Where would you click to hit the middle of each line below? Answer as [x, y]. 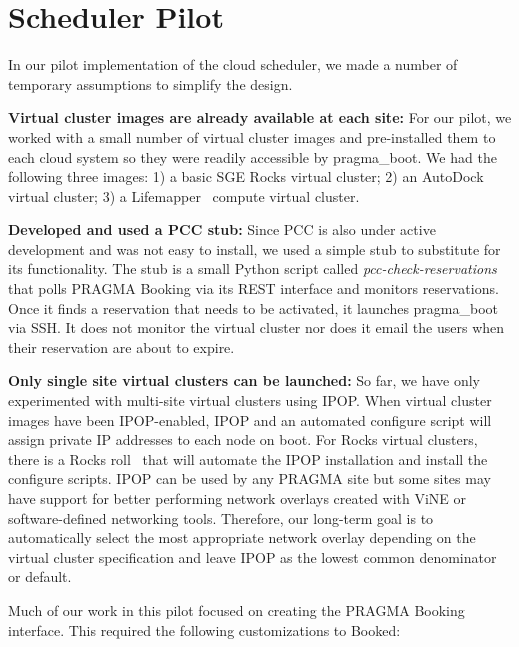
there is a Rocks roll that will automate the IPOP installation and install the [248, 458]
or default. [40, 576]
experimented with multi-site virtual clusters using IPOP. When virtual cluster [250, 400]
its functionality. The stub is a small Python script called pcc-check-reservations [252, 268]
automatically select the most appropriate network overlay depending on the [242, 537]
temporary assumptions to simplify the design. [150, 83]
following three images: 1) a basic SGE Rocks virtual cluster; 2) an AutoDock [246, 176]
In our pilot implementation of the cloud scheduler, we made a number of [233, 64]
